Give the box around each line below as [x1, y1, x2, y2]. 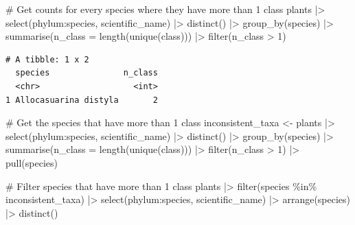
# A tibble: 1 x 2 [5, 54, 89, 64]
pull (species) [5, 155, 58, 169]
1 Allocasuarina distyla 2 [5, 95, 158, 105]
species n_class [15, 68, 158, 78]
